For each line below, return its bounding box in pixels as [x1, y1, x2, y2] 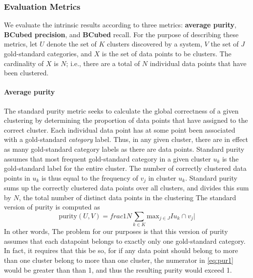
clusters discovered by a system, [107, 39, 202, 49]
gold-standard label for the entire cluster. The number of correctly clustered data [4, 163, 247, 173]
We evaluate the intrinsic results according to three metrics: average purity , [4, 20, 236, 30]
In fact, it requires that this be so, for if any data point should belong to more [4, 245, 238, 255]
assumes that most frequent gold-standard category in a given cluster [4, 153, 211, 163]
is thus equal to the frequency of [41, 172, 138, 183]
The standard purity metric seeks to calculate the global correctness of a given [4, 105, 239, 116]
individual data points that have [149, 58, 247, 68]
